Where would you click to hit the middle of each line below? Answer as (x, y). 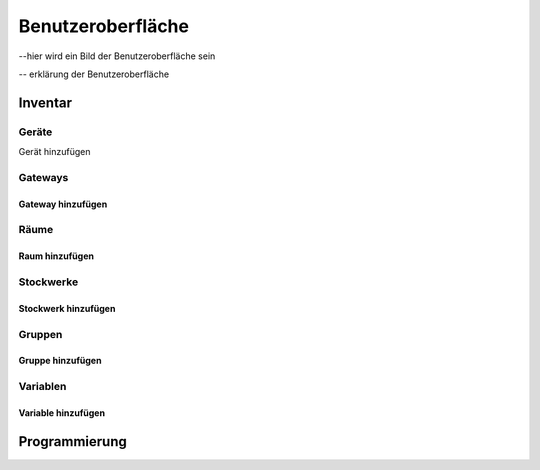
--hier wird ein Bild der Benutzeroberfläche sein (117, 56)
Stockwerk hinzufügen (67, 308)
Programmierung (72, 441)
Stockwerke (48, 282)
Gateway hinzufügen (63, 204)
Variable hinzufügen (61, 412)
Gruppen (40, 334)
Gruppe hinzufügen (60, 361)
